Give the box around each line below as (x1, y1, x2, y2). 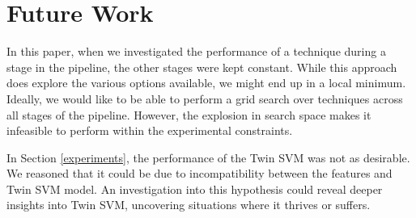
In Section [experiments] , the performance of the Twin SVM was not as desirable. (6, 149, 410, 166)
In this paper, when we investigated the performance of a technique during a (6, 43, 386, 60)
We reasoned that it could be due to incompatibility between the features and (6, 165, 393, 182)
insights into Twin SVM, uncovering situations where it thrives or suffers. (6, 196, 371, 213)
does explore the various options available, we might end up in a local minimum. (6, 74, 406, 91)
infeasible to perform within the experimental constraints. (6, 122, 293, 139)
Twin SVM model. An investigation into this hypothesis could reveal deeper (6, 180, 383, 197)
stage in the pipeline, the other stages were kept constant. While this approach (6, 58, 397, 75)
